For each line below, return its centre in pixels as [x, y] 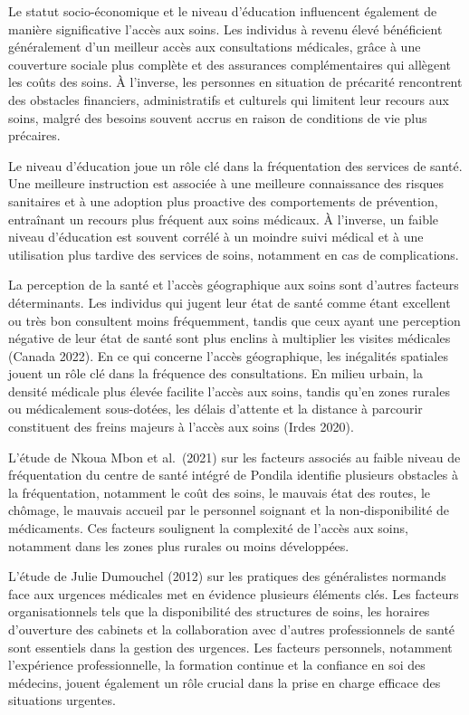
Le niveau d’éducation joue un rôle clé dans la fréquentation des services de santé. [235, 165]
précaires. [34, 135]
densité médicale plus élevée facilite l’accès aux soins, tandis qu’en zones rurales [229, 391]
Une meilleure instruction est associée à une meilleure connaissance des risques [226, 183]
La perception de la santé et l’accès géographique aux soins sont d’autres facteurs [234, 285]
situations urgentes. [62, 700]
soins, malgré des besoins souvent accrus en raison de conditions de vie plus [218, 117]
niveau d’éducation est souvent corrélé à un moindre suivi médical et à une [216, 237]
